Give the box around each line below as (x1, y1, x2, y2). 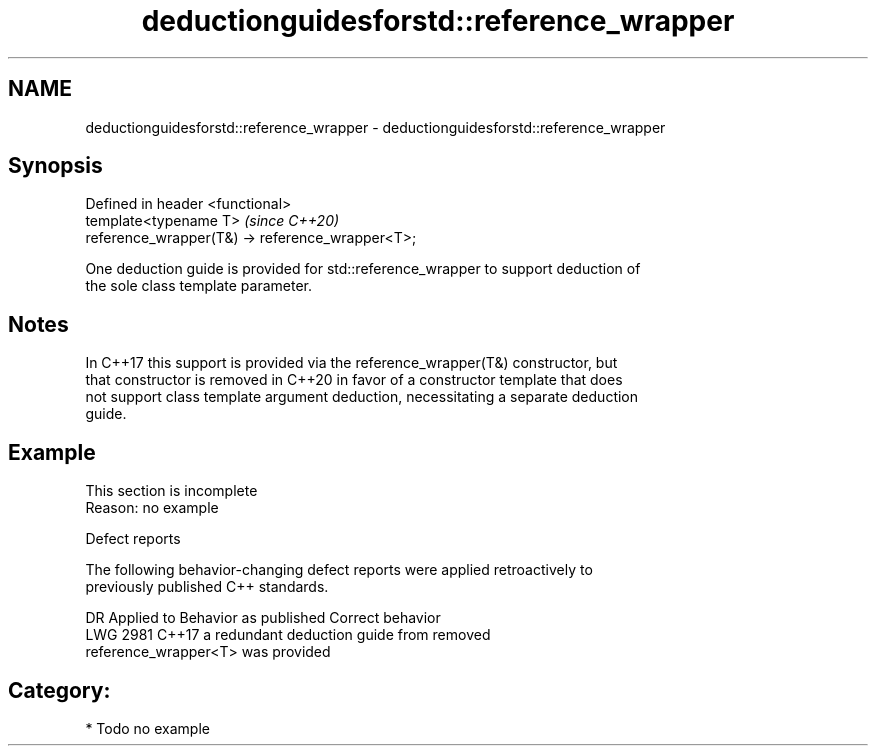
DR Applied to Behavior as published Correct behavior (85, 609, 441, 627)
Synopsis (8, 153, 103, 179)
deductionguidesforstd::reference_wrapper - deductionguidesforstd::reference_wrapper (85, 118, 666, 136)
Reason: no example (85, 499, 219, 517)
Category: (8, 677, 111, 703)
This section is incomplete (85, 482, 258, 500)
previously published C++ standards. (85, 578, 329, 596)
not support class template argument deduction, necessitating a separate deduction (85, 388, 639, 406)
